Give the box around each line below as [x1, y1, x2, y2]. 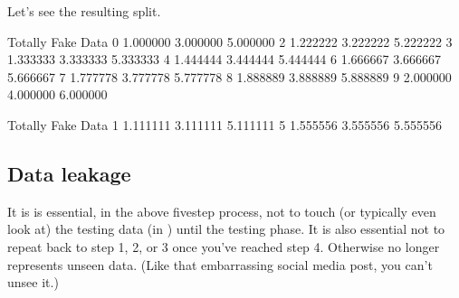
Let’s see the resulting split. [7, 2, 161, 20]
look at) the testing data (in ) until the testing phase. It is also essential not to [7, 219, 445, 238]
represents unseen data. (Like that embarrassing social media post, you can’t [7, 255, 433, 274]
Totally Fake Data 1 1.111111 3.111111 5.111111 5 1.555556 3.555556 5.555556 [7, 115, 442, 134]
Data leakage [7, 159, 131, 187]
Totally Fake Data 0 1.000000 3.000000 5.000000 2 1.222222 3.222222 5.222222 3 [7, 32, 453, 51]
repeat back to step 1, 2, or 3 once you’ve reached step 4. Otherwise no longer [7, 237, 440, 256]
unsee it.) [7, 273, 59, 292]
